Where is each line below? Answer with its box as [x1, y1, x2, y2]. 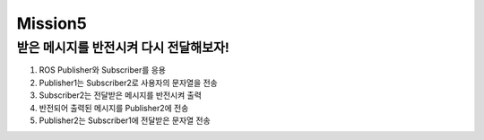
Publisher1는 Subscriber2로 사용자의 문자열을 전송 [39, 77, 219, 88]
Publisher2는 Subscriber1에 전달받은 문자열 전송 [39, 115, 211, 126]
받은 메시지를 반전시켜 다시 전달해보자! [16, 39, 229, 56]
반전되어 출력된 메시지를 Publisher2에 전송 [39, 102, 189, 113]
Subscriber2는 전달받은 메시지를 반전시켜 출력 [39, 90, 202, 101]
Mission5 [16, 13, 87, 33]
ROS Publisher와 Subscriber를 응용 [39, 65, 166, 75]
